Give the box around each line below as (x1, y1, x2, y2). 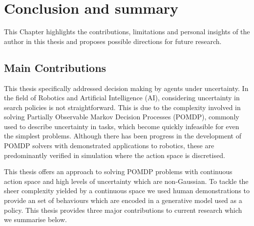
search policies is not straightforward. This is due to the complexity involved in (4, 102, 241, 112)
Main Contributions (4, 60, 106, 75)
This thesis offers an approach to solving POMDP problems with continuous (4, 166, 233, 177)
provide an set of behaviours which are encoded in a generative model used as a (4, 195, 242, 205)
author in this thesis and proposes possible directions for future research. (4, 36, 222, 46)
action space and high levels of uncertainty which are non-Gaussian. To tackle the (4, 176, 249, 186)
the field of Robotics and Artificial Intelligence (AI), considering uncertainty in (4, 92, 240, 103)
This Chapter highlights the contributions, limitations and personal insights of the (4, 26, 250, 37)
